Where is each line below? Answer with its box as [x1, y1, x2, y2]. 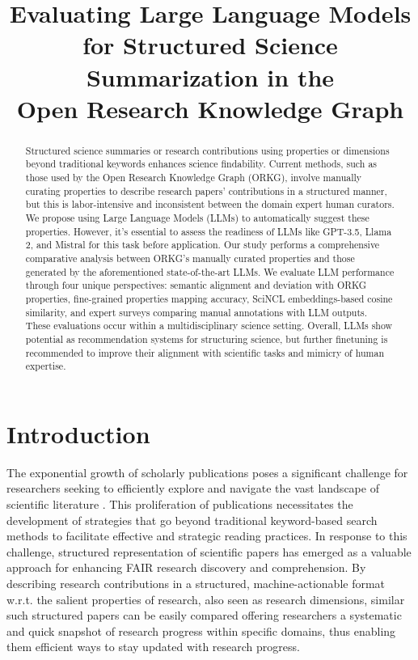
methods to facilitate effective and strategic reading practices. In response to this [6, 527, 407, 544]
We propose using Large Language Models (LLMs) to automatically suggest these [25, 211, 369, 225]
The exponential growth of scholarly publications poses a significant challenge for [6, 463, 408, 480]
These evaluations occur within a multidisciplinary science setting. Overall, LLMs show [25, 319, 393, 332]
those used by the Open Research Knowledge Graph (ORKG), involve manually [25, 171, 362, 184]
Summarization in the [86, 60, 335, 93]
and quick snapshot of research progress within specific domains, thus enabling [6, 622, 396, 639]
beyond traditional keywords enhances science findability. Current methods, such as [25, 157, 378, 171]
